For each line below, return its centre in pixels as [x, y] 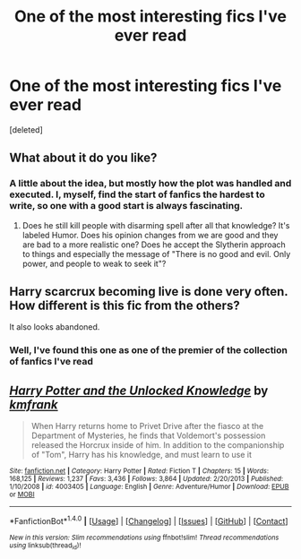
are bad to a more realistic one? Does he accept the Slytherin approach [154, 245]
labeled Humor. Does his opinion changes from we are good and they [150, 235]
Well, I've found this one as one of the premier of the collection [149, 350]
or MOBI [22, 494]
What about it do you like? [83, 158]
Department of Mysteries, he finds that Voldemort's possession [148, 435]
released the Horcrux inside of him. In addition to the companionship [158, 445]
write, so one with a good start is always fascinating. [126, 206]
